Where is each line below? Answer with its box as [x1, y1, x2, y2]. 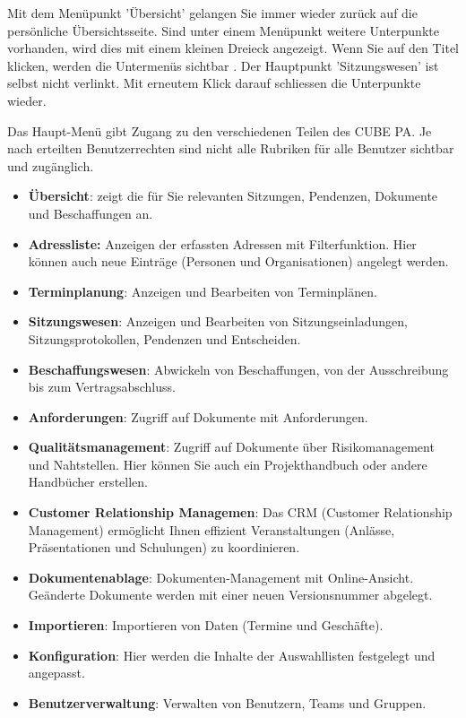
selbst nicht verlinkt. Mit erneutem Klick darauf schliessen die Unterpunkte [7, 74, 421, 92]
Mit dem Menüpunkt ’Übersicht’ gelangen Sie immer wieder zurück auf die [7, 4, 418, 22]
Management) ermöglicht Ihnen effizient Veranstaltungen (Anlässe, [28, 520, 395, 539]
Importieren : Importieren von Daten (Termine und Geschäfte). [28, 616, 384, 635]
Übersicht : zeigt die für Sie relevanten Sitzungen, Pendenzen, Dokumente [28, 186, 438, 205]
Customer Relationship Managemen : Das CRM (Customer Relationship [28, 503, 453, 522]
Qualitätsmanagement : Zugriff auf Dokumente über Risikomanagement [28, 437, 435, 456]
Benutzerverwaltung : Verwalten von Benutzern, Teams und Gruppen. [28, 693, 427, 712]
